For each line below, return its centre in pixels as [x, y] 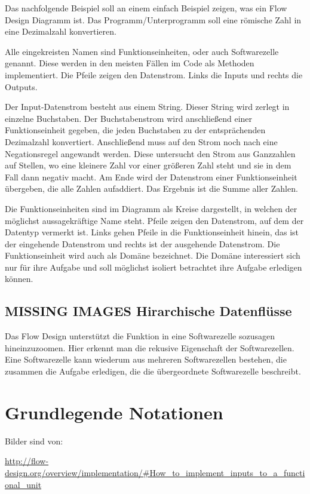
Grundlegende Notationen [114, 412]
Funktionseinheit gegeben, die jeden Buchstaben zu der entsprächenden [135, 130]
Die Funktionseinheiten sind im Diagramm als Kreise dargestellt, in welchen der [151, 208]
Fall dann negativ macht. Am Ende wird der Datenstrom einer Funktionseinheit [151, 177]
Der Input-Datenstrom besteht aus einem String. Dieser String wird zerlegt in [147, 107]
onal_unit [23, 484]
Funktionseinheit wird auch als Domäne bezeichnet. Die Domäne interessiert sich [153, 255]
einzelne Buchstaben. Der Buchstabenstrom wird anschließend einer [129, 118]
